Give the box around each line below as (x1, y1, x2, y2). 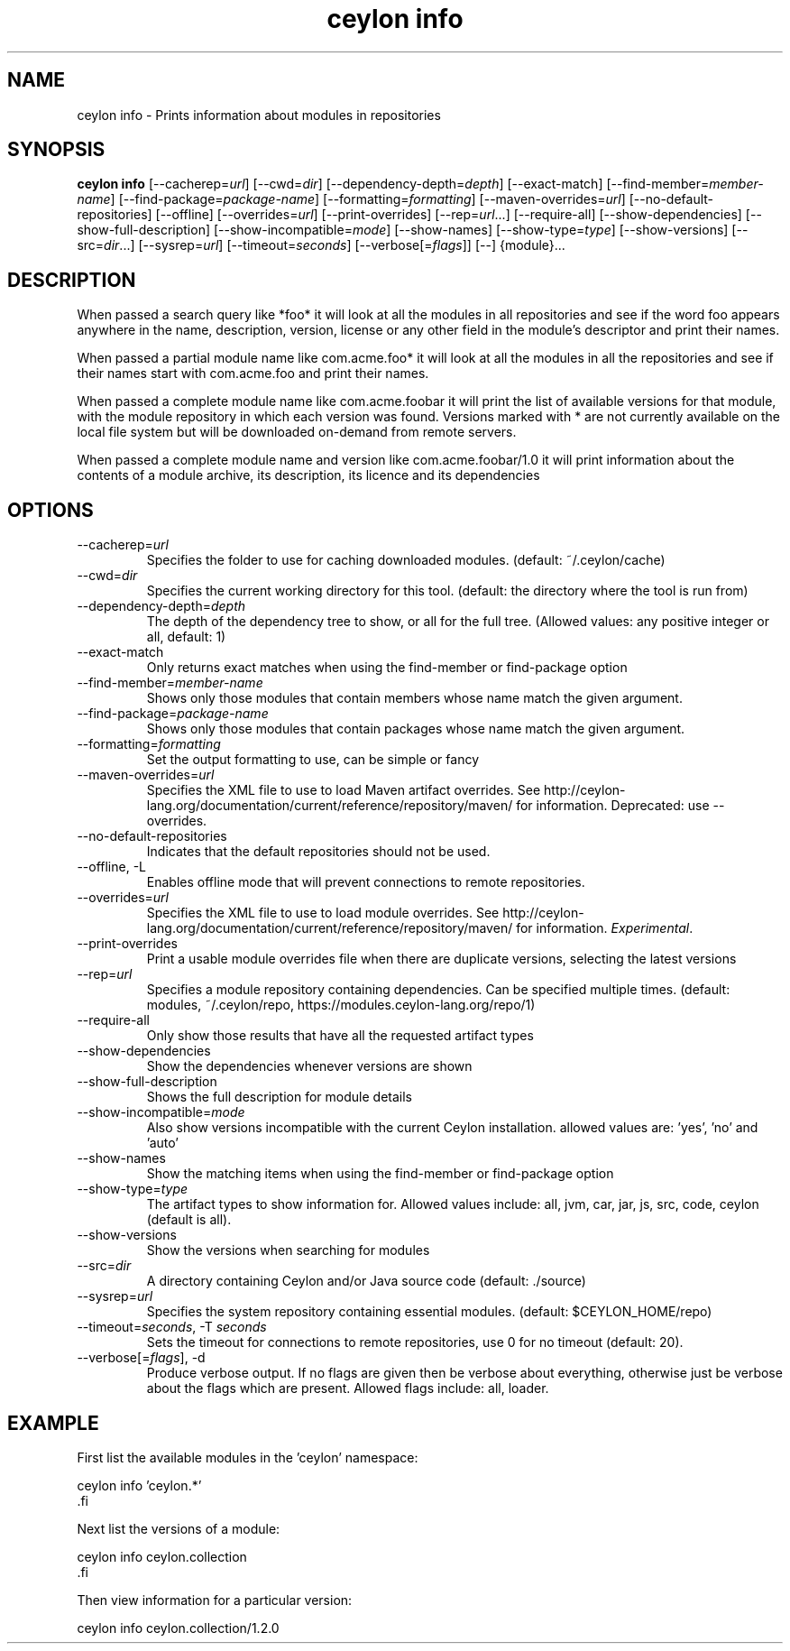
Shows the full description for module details (146, 1089, 412, 1105)
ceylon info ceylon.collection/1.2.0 (77, 1619, 280, 1636)
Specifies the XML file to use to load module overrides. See (146, 905, 500, 921)
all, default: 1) (146, 629, 226, 645)
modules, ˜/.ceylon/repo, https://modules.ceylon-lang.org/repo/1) (146, 997, 536, 1013)
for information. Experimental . (516, 920, 694, 936)
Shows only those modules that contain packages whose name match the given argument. (146, 721, 685, 737)
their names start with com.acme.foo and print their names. (77, 365, 429, 382)
